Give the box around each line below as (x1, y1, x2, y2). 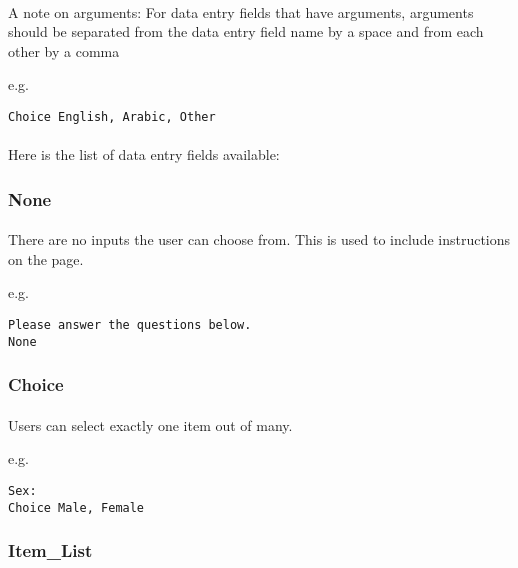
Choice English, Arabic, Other (8, 109, 216, 124)
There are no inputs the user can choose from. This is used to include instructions (8, 229, 511, 250)
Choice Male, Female (8, 500, 145, 515)
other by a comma (8, 40, 120, 61)
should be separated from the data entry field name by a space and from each (8, 21, 484, 42)
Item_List (8, 538, 93, 563)
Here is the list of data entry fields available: (8, 144, 280, 165)
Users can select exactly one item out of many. (8, 414, 293, 435)
